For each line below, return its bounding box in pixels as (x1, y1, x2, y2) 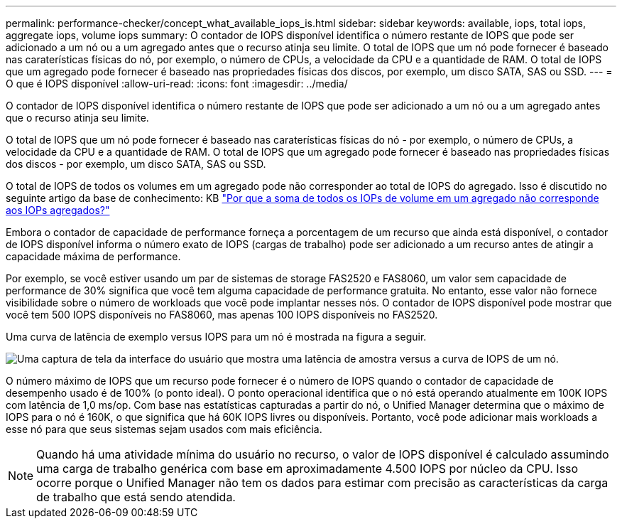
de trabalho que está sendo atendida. (36, 490, 236, 504)
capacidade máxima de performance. (6, 250, 181, 262)
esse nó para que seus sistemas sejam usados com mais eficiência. (6, 423, 322, 435)
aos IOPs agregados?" (6, 204, 110, 216)
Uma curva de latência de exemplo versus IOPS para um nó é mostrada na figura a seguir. (6, 331, 427, 343)
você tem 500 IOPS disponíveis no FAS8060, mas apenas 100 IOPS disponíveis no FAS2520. (6, 309, 438, 321)
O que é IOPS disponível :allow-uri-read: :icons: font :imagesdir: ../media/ (6, 77, 348, 90)
